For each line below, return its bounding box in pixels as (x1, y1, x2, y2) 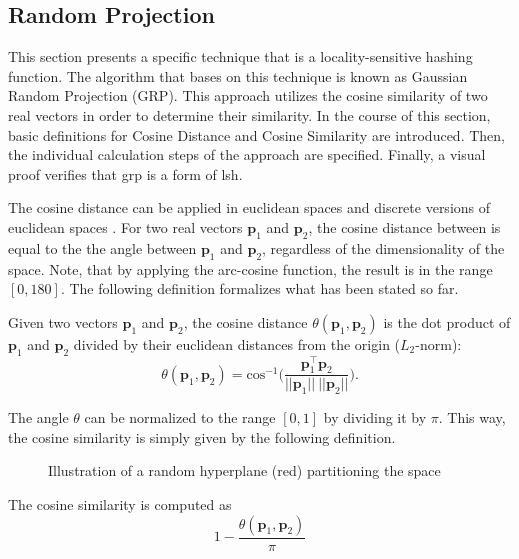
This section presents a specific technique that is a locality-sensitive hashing (8, 46, 473, 67)
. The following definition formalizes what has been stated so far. (60, 278, 459, 299)
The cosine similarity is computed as (8, 494, 232, 515)
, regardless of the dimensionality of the (262, 237, 505, 258)
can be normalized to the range (84, 407, 276, 428)
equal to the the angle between (8, 237, 197, 258)
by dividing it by (323, 407, 427, 428)
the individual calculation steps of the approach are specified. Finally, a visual (8, 144, 486, 165)
